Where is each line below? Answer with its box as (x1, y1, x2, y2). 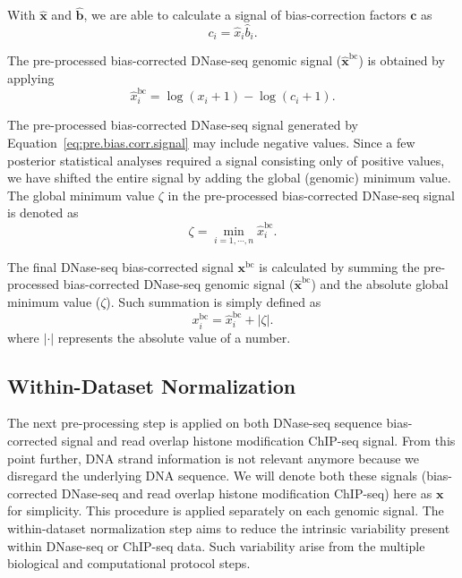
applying (7, 69, 55, 88)
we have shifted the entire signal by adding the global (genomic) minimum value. (7, 168, 451, 187)
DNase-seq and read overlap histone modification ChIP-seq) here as (61, 483, 432, 502)
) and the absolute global (311, 275, 449, 293)
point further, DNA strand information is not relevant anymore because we (7, 448, 419, 467)
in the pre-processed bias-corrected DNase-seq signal (167, 185, 456, 204)
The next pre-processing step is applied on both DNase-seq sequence (7, 413, 382, 432)
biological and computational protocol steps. (7, 554, 251, 573)
